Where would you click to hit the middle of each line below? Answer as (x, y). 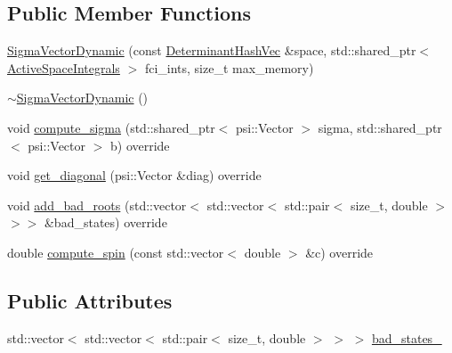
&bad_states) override (105, 222)
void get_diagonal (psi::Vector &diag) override (134, 175)
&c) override (339, 252)
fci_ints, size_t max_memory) (229, 67)
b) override (140, 145)
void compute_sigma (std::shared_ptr (111, 127)
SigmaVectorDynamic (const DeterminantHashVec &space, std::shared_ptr (212, 50)
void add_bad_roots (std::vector (97, 205)
